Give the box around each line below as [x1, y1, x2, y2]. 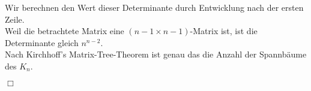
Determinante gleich [5, 36, 79, 48]
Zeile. [5, 13, 25, 25]
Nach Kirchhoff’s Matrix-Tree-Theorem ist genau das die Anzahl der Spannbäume [5, 48, 307, 60]
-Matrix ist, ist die [190, 25, 258, 37]
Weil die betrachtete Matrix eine [5, 25, 124, 37]
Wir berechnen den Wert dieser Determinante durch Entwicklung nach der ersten [5, 1, 304, 13]
